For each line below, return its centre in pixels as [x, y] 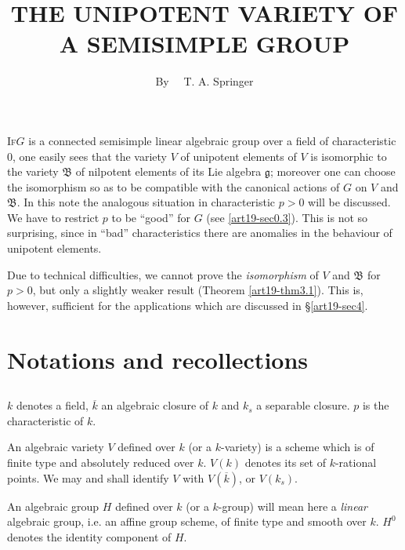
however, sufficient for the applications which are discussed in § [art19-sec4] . [188, 305]
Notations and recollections [158, 359]
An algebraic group [53, 506]
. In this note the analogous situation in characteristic [146, 202]
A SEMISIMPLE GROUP [204, 44]
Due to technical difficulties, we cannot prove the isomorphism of [163, 274]
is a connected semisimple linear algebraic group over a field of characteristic [212, 140]
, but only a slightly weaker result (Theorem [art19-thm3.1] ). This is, [198, 290]
